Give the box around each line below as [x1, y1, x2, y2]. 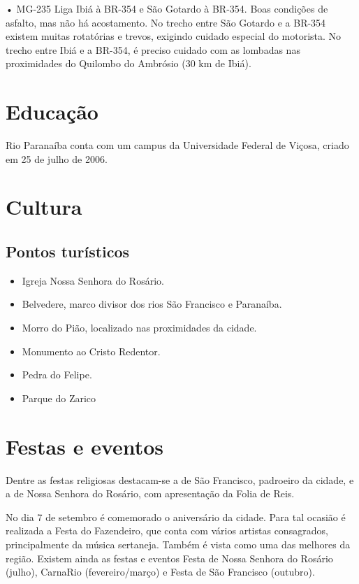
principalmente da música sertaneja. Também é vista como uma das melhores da [6, 536, 351, 551]
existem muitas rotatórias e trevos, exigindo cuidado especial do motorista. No [6, 29, 342, 43]
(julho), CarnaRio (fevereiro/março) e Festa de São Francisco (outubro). [6, 564, 315, 579]
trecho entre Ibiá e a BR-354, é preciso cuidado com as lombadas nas [6, 42, 300, 57]
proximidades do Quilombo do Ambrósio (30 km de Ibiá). [6, 56, 251, 71]
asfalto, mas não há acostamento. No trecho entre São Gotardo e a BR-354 [6, 15, 326, 29]
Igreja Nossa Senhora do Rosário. [22, 273, 164, 287]
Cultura [6, 192, 82, 221]
